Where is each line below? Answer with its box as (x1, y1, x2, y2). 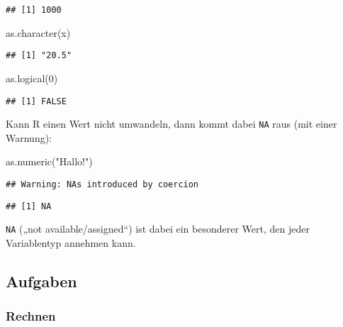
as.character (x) (6, 25, 71, 40)
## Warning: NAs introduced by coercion (6, 179, 199, 189)
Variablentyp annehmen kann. (6, 235, 136, 250)
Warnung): (6, 130, 52, 145)
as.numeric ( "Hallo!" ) (6, 154, 93, 169)
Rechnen (6, 307, 56, 325)
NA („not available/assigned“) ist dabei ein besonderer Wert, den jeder (6, 221, 310, 236)
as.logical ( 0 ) (6, 70, 58, 85)
